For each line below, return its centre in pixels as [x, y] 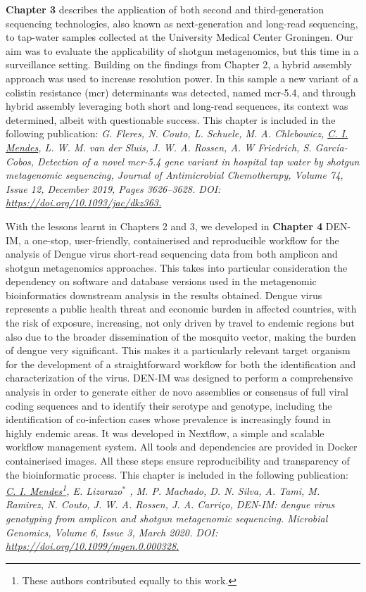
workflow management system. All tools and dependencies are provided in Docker [182, 447]
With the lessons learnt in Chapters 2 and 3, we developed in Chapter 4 [164, 226]
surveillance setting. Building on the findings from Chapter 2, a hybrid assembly [179, 64]
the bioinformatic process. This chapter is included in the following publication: [177, 474]
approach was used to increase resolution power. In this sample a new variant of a [182, 78]
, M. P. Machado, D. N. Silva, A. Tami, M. [225, 490]
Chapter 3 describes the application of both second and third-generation [165, 9]
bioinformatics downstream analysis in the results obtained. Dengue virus [164, 295]
